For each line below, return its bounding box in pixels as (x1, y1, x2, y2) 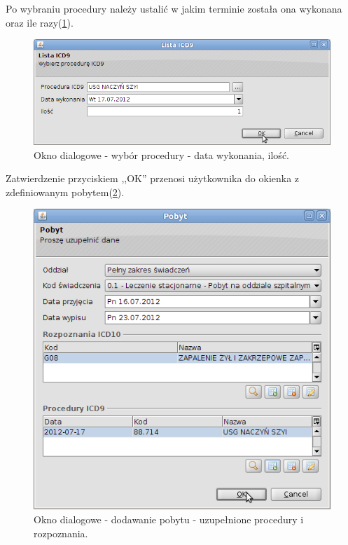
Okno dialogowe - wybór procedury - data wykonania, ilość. (34, 147, 289, 162)
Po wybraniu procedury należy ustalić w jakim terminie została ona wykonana (6, 1, 342, 15)
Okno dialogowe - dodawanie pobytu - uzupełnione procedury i (34, 511, 304, 526)
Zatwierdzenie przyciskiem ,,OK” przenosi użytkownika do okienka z (6, 171, 300, 186)
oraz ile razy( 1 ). (6, 15, 74, 29)
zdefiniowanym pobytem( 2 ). (6, 184, 125, 199)
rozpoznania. (34, 525, 88, 540)
